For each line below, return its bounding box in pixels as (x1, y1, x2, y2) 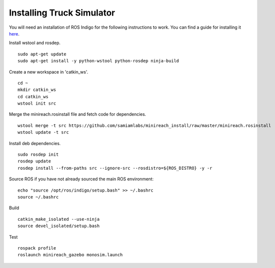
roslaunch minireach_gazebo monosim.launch (17, 252, 123, 258)
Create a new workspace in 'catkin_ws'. (9, 69, 88, 75)
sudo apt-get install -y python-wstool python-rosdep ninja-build (17, 58, 179, 64)
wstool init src (17, 101, 56, 107)
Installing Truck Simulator (9, 7, 115, 18)
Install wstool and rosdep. (9, 40, 61, 46)
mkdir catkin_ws (17, 87, 56, 92)
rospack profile (17, 245, 56, 250)
